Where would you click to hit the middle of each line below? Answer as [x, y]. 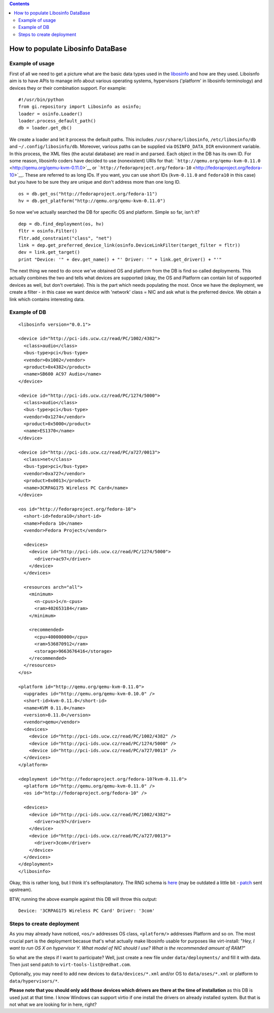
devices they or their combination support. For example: [68, 88]
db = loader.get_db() [45, 128]
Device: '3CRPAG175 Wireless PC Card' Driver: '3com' [87, 911]
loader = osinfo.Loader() [51, 114]
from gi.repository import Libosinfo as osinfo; [80, 107]
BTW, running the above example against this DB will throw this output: [83, 899]
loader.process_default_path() [57, 121]
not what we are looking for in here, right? [53, 1004]
